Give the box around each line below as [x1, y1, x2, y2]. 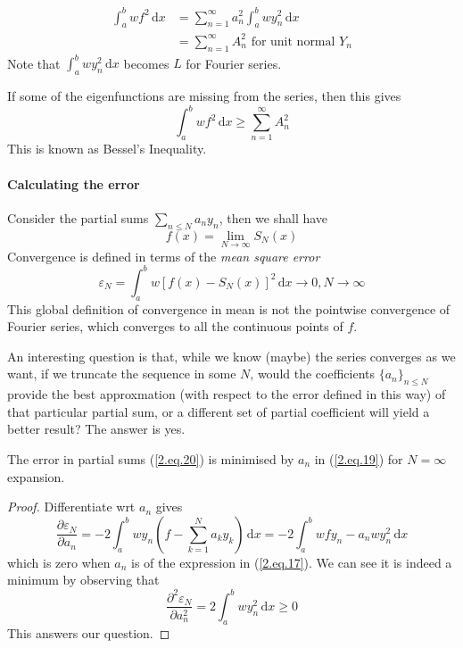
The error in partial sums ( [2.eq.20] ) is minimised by [7, 450, 294, 469]
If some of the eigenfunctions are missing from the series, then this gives [7, 86, 401, 104]
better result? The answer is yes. [7, 420, 186, 438]
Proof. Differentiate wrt [7, 497, 136, 516]
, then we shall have [219, 208, 328, 227]
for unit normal [251, 35, 335, 48]
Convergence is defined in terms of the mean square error [7, 246, 320, 265]
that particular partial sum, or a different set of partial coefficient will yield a [7, 402, 430, 420]
